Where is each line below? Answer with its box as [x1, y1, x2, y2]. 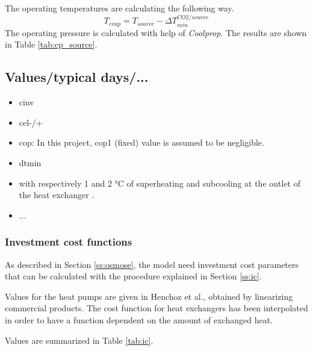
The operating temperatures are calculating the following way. [5, 2, 234, 14]
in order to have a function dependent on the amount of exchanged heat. [5, 314, 273, 326]
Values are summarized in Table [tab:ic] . [5, 334, 153, 346]
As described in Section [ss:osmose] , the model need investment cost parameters [5, 258, 299, 270]
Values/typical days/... [5, 67, 149, 86]
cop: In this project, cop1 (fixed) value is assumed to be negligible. [19, 136, 264, 149]
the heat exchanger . [19, 188, 95, 201]
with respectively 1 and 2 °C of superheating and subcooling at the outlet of [19, 176, 300, 189]
